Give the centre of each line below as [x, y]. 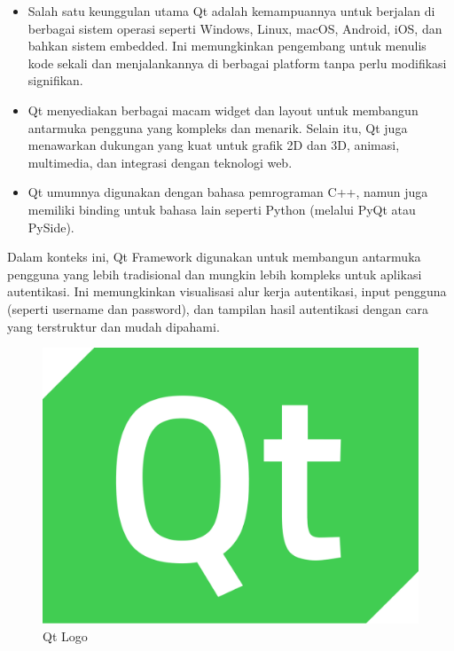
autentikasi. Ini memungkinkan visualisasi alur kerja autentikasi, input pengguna [227, 291]
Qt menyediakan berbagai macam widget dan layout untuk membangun [223, 110]
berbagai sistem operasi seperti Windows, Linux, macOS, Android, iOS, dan [235, 28]
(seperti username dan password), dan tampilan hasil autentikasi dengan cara [218, 308]
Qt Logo [65, 636]
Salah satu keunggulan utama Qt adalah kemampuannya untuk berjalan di [231, 11]
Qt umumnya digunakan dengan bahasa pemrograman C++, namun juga [228, 192]
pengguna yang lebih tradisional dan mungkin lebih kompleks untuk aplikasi [215, 274]
